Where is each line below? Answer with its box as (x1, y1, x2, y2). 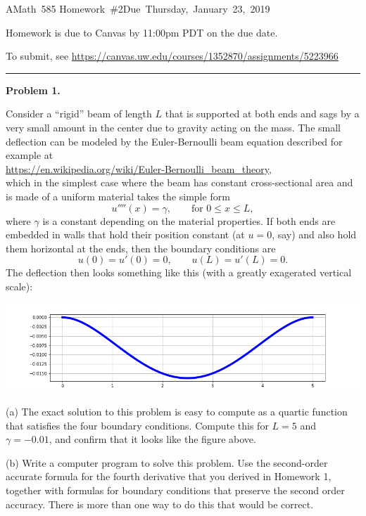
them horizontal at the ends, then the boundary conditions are (6, 240, 276, 255)
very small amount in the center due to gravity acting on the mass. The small (6, 120, 341, 134)
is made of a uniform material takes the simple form (6, 188, 230, 203)
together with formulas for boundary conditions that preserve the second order (6, 483, 345, 498)
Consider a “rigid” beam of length (6, 106, 152, 121)
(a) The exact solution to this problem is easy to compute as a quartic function (6, 404, 348, 419)
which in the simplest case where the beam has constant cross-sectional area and (6, 175, 353, 190)
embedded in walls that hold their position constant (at (6, 227, 245, 242)
